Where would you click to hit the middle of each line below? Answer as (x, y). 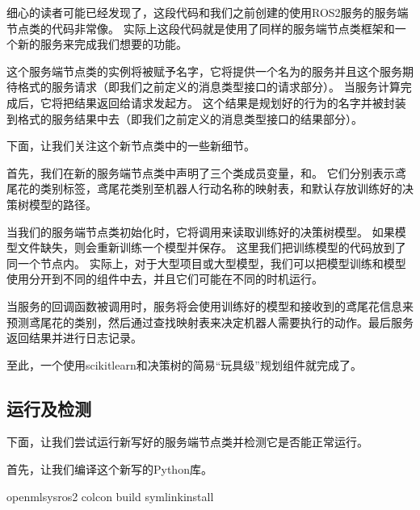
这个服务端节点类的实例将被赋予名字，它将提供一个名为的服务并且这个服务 (204, 71)
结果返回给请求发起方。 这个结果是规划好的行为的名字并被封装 (240, 102)
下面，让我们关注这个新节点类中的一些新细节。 (131, 146)
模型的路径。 (63, 204)
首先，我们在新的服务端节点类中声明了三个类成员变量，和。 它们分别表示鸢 (206, 172)
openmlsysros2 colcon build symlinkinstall (110, 496)
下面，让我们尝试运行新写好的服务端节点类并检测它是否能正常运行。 (187, 442)
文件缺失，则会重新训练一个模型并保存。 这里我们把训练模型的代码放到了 (212, 247)
